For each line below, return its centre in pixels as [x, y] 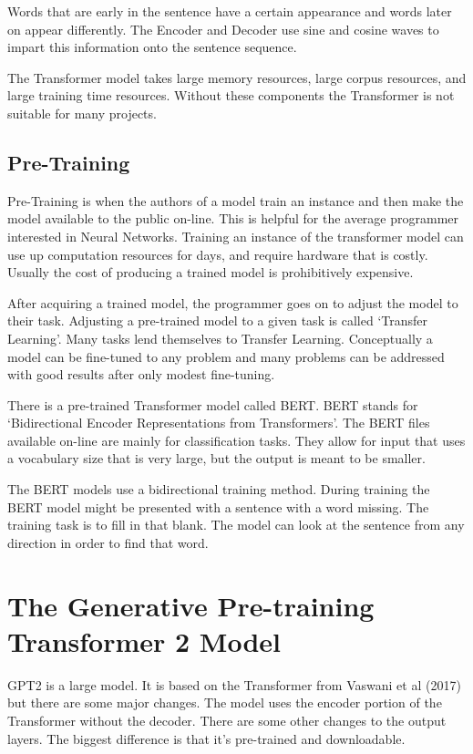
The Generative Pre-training [191, 605]
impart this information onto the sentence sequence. [152, 47]
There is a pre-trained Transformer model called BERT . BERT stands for [213, 404]
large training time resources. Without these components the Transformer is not [231, 95]
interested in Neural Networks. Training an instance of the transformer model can [236, 236]
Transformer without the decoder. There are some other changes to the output [227, 720]
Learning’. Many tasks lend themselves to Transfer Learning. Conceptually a [220, 338]
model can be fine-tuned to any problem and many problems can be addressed [226, 356]
